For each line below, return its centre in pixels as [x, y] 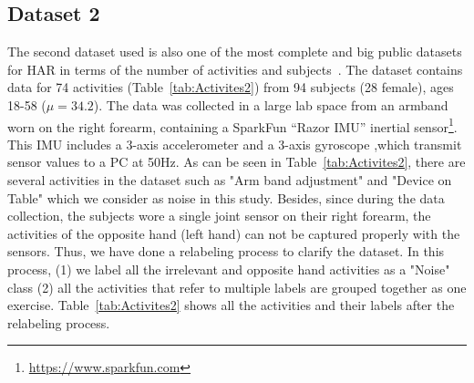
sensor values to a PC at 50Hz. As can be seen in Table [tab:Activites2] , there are [237, 162]
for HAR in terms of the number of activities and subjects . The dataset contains [235, 69]
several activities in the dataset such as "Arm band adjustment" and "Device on [230, 180]
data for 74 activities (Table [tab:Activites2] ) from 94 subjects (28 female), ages [231, 87]
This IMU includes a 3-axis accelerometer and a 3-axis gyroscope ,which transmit [235, 144]
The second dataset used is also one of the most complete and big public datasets [235, 52]
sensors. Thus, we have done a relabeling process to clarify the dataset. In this [226, 251]
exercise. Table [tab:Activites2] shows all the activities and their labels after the [231, 305]
